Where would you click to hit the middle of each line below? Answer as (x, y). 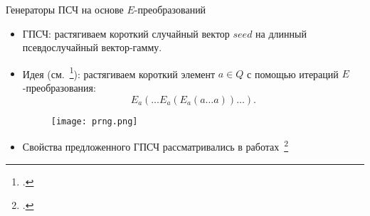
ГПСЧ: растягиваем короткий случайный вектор (126, 33)
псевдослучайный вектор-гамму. (92, 47)
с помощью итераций (293, 74)
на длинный (281, 33)
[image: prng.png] (94, 121)
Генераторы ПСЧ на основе (65, 9)
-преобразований (170, 9)
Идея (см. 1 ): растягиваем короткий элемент (119, 72)
